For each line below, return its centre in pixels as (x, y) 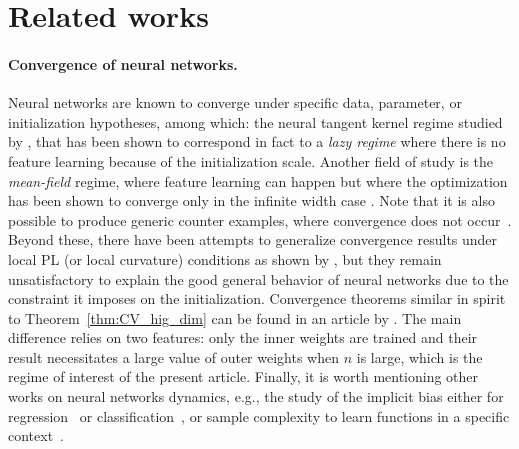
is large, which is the (419, 356)
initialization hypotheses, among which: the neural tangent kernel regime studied (255, 121)
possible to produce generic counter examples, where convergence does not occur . (260, 219)
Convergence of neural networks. (123, 63)
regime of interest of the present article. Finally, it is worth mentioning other (243, 376)
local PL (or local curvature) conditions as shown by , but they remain (225, 258)
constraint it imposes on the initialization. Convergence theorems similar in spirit (257, 298)
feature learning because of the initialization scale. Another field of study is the (251, 160)
